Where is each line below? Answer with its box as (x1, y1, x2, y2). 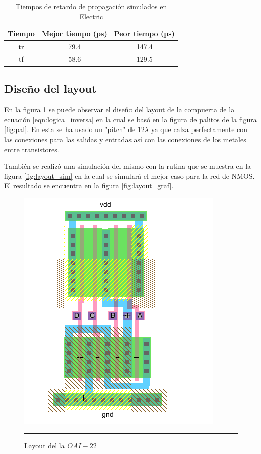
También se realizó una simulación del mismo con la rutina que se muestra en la (4, 161, 251, 171)
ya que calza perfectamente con (151, 124, 248, 135)
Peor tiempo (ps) (114, 28, 175, 39)
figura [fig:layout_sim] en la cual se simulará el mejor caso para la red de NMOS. (4, 170, 255, 181)
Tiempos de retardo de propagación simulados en (15, 1, 167, 11)
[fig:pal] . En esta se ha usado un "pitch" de (4, 124, 136, 135)
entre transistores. (4, 144, 59, 154)
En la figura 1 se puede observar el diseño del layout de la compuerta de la (4, 104, 235, 115)
